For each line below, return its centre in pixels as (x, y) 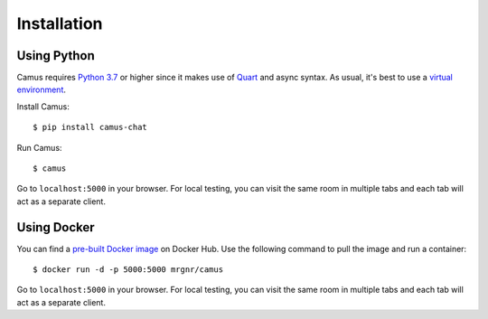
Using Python (56, 56)
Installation (60, 23)
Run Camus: (39, 147)
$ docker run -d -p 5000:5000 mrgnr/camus (128, 270)
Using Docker (56, 227)
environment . (42, 89)
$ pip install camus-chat (90, 127)
